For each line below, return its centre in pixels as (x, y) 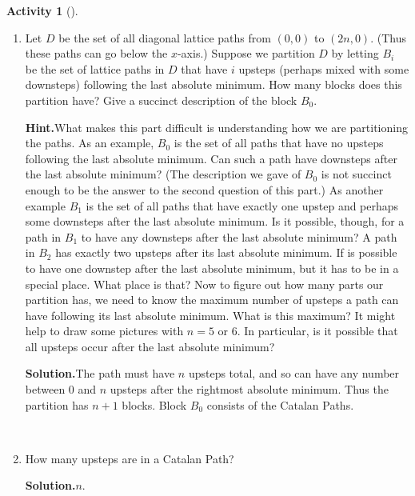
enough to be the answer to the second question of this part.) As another (204, 189)
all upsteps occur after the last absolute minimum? (150, 346)
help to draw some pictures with (104, 331)
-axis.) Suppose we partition (246, 53)
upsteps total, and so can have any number (294, 373)
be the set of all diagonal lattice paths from (165, 37)
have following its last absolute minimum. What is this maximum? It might (210, 315)
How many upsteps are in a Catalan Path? (130, 458)
